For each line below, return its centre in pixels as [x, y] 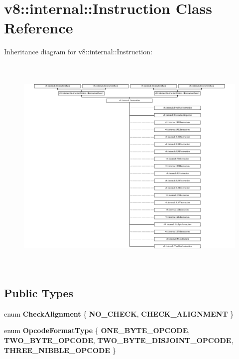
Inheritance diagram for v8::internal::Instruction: [78, 52]
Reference [39, 28]
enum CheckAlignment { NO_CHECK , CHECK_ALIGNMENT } [119, 313]
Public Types [39, 293]
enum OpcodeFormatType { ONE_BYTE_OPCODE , [97, 330]
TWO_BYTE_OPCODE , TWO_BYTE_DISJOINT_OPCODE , [119, 340]
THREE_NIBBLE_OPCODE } [60, 350]
